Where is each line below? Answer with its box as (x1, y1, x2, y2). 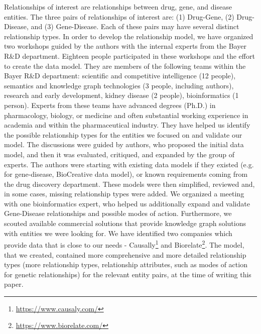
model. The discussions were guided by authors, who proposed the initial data (4, 139, 244, 150)
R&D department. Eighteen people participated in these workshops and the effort (4, 50, 255, 61)
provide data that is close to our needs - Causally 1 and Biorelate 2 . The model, (4, 238, 244, 250)
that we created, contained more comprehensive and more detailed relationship (4, 249, 246, 260)
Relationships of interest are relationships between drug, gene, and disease (4, 2, 232, 12)
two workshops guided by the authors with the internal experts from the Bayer (4, 41, 246, 51)
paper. (4, 279, 24, 289)
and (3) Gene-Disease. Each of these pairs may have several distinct (31, 21, 239, 32)
